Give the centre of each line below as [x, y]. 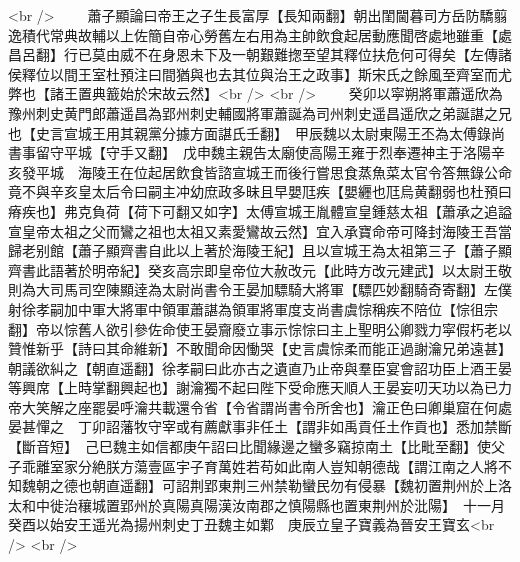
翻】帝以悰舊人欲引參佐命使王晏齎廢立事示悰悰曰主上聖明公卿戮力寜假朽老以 [260, 328]
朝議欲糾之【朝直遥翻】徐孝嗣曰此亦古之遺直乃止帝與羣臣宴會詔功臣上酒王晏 [260, 367]
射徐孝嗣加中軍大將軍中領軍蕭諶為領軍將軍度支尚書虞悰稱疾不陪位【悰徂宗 [253, 308]
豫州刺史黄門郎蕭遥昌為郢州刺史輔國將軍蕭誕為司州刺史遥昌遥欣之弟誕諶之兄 [260, 112]
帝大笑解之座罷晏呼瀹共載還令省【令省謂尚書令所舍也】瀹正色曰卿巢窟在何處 [260, 406]
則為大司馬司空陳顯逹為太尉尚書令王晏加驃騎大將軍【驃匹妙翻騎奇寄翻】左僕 [260, 289]
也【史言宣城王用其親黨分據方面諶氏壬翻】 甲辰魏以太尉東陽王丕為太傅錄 [249, 132]
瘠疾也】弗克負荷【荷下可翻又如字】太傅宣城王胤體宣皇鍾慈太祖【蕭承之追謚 [260, 210]
